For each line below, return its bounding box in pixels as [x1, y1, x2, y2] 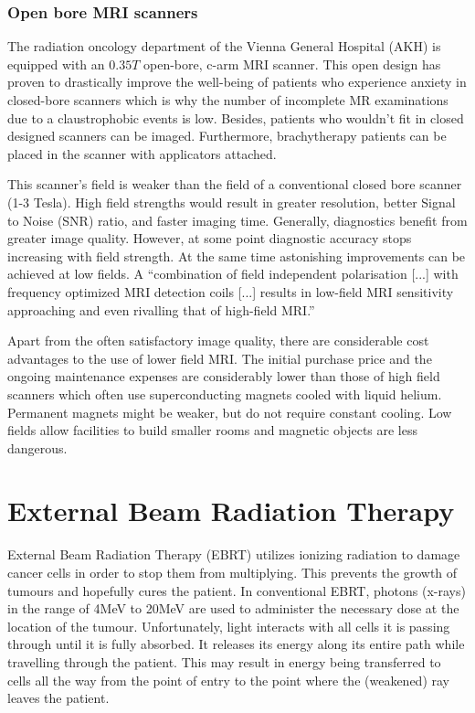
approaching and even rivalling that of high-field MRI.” [7, 300, 315, 319]
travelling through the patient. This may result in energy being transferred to [7, 652, 441, 671]
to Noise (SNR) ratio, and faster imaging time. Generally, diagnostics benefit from [7, 210, 468, 229]
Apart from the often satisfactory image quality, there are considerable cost [7, 331, 429, 350]
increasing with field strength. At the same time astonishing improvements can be [7, 246, 466, 265]
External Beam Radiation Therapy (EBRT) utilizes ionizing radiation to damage [7, 545, 460, 564]
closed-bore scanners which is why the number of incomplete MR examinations [7, 90, 449, 109]
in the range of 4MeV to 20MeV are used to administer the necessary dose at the [7, 599, 459, 618]
